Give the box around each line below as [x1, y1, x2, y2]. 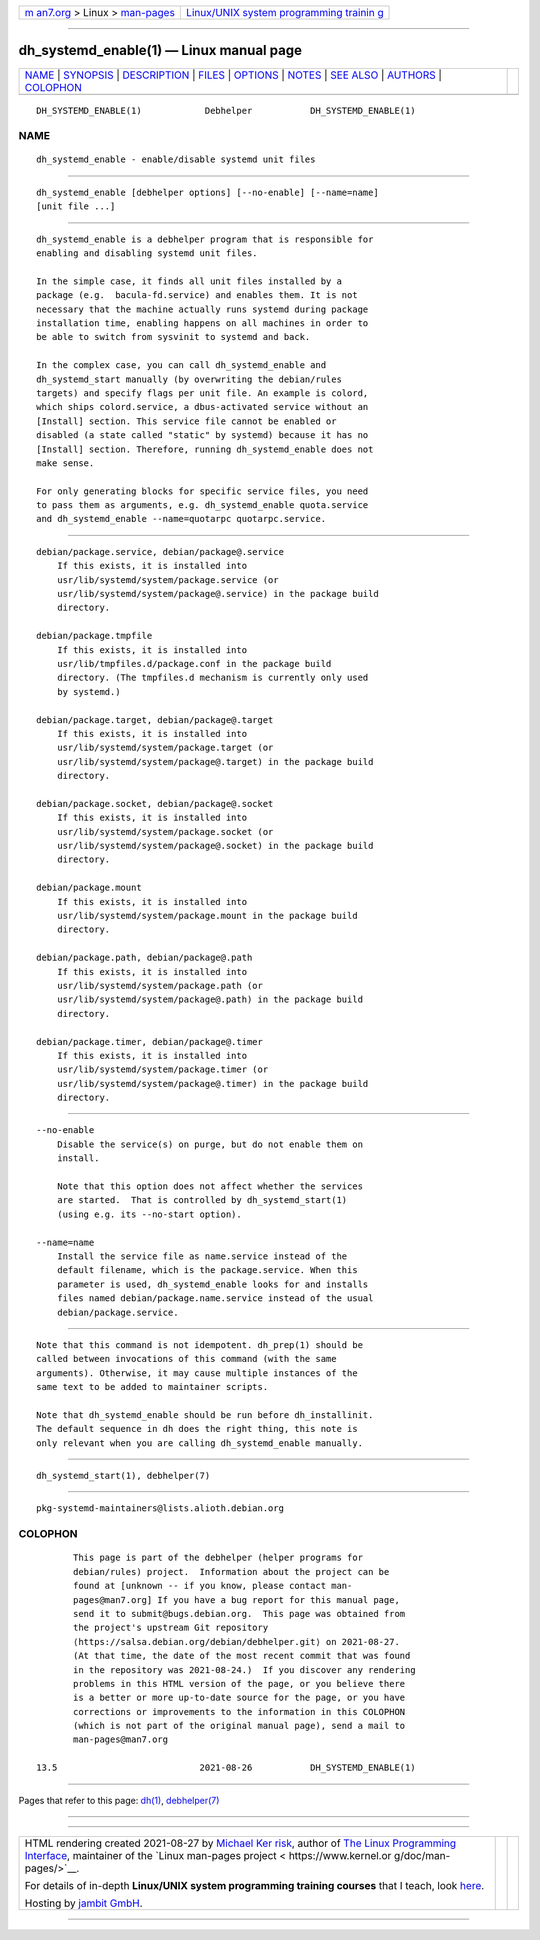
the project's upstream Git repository [73, 1622, 269, 1634]
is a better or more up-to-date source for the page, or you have [73, 1692, 406, 1704]
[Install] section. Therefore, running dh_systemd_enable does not [36, 443, 374, 455]
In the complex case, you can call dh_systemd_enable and [36, 360, 327, 371]
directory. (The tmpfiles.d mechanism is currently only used [56, 672, 369, 684]
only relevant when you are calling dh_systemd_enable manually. [36, 1437, 364, 1449]
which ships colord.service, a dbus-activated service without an [36, 401, 369, 413]
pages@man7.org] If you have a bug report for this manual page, [73, 1594, 400, 1605]
